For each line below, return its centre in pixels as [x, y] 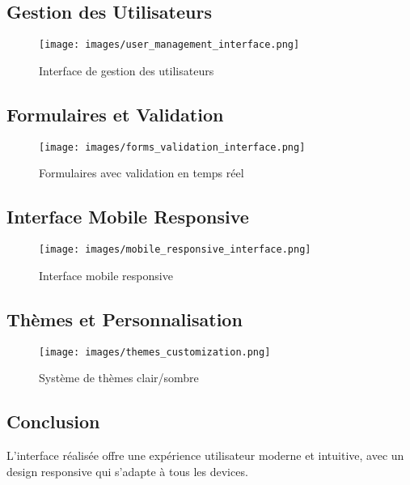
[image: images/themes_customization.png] [155, 352]
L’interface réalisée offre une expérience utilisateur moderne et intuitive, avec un [205, 455]
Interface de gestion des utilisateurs [127, 70]
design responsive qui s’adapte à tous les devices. [127, 471]
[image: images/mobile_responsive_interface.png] [175, 250]
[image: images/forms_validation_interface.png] [172, 147]
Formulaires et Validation [115, 114]
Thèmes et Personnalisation [125, 319]
